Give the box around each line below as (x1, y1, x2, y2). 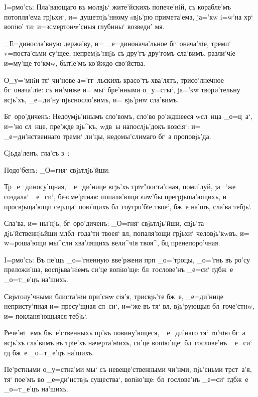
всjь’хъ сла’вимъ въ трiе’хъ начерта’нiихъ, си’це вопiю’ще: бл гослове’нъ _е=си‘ (4, 337, 252, 348)
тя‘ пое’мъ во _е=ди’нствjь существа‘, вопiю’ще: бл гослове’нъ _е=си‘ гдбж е (4, 373, 248, 384)
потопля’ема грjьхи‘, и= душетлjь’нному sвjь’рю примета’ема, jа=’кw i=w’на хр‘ (4, 11, 253, 22)
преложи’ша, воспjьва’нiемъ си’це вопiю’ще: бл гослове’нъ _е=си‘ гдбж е (4, 264, 233, 275)
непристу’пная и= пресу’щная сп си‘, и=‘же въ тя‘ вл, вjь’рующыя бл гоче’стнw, (4, 301, 254, 311)
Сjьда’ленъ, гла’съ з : (4, 148, 70, 158)
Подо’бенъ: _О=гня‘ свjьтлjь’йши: (4, 164, 110, 175)
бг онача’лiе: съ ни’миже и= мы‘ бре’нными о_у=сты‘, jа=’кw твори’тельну (4, 84, 240, 95)
